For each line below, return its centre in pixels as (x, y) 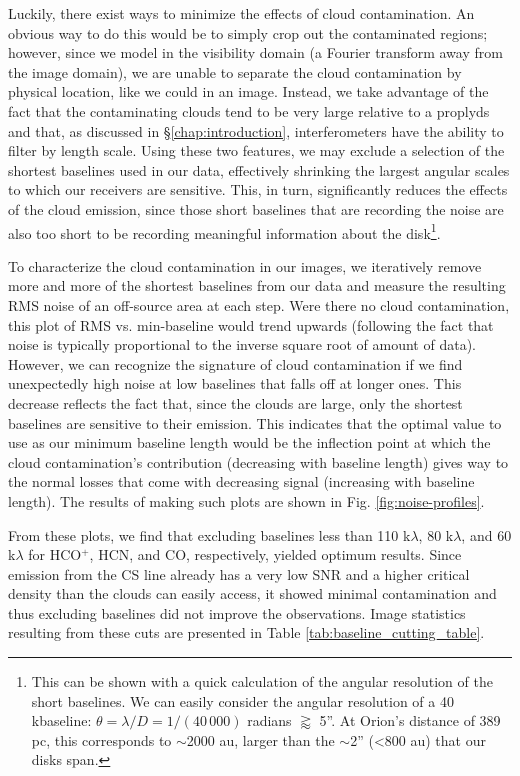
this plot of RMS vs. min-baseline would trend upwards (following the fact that (251, 324)
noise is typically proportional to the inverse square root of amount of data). (242, 344)
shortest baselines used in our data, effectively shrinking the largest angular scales (259, 169)
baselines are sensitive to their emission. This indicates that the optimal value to (255, 422)
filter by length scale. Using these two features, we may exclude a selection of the (256, 150)
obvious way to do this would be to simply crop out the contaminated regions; (248, 32)
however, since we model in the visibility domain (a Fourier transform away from (255, 52)
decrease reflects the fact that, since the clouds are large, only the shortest (235, 402)
